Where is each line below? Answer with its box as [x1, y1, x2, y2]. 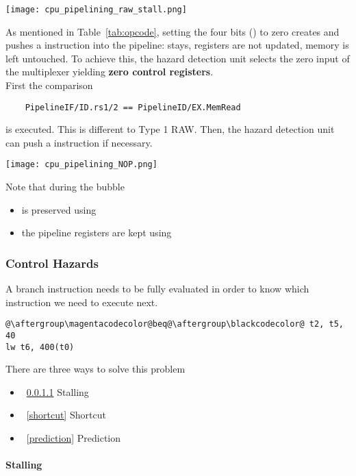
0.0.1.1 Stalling [26, 384, 89, 399]
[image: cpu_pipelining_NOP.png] [5, 160, 157, 170]
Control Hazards [5, 254, 99, 271]
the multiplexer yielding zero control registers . [5, 64, 214, 79]
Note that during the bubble [5, 179, 125, 194]
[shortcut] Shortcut [26, 408, 106, 422]
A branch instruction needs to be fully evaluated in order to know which [5, 281, 309, 296]
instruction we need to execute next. [5, 295, 158, 309]
